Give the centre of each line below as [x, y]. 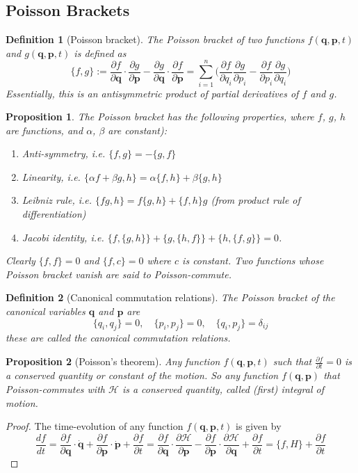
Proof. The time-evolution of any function [95, 426]
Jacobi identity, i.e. [63, 237]
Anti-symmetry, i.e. [64, 153]
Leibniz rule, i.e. [57, 200]
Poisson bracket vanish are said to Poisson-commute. [119, 274]
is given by [259, 426]
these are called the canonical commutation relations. [118, 338]
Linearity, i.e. [51, 176]
